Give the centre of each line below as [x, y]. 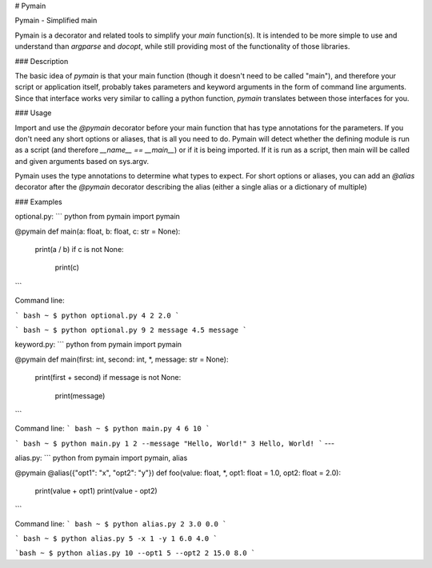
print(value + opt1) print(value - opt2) [96, 490]
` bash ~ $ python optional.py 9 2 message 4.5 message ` [131, 330]
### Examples [39, 202]
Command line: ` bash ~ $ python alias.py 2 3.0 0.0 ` [121, 523]
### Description [42, 61]
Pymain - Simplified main [56, 21]
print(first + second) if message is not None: [108, 378]
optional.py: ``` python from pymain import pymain [97, 217]
